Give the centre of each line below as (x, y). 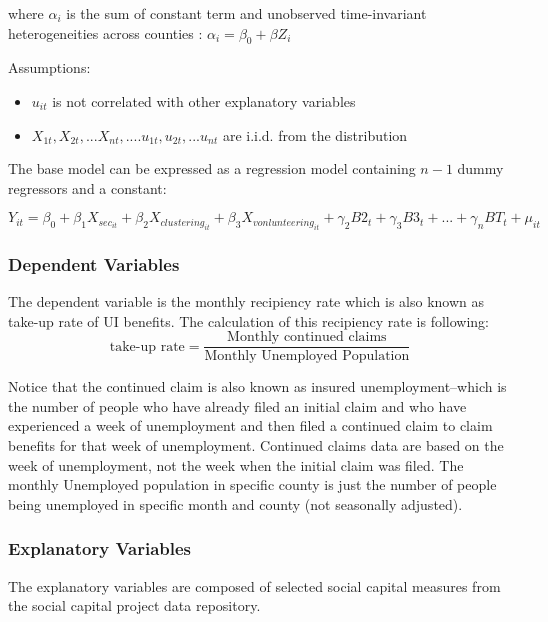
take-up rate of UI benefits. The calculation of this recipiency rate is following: (249, 320)
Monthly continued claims (307, 337)
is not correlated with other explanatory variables (204, 100)
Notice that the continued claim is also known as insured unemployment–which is (257, 386)
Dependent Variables (94, 263)
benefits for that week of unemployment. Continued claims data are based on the (256, 445)
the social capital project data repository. (134, 605)
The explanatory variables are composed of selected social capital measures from (254, 585)
